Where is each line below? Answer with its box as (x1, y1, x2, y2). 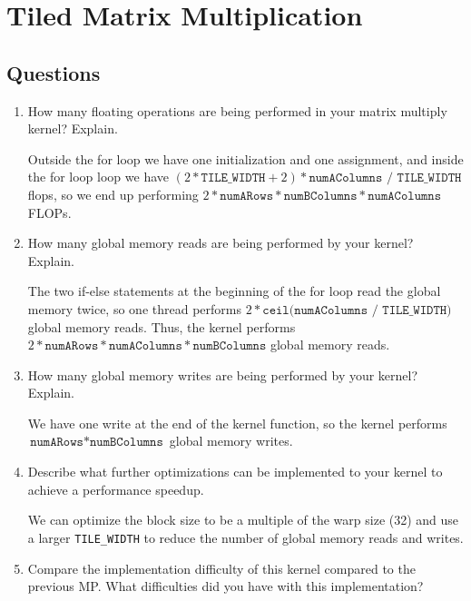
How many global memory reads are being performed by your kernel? (27, 233, 414, 252)
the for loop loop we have (27, 167, 170, 186)
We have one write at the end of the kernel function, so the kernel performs (27, 413, 447, 432)
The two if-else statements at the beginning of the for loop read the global (27, 281, 441, 300)
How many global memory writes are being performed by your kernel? (27, 365, 418, 384)
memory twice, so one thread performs (27, 299, 241, 318)
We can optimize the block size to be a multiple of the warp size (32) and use (27, 510, 459, 529)
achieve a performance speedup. (27, 479, 204, 498)
